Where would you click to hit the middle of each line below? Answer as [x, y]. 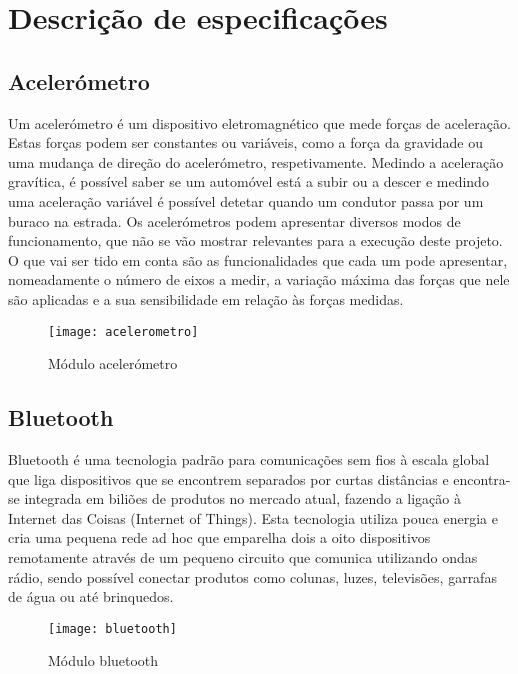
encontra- [482, 478]
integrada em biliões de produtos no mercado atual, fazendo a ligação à [242, 498]
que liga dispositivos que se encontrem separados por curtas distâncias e [228, 478]
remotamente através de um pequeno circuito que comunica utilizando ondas [243, 556]
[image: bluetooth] [112, 628]
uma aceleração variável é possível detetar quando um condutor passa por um [246, 200]
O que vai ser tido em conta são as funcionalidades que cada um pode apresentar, [258, 259]
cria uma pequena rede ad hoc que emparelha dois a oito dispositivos [219, 537]
